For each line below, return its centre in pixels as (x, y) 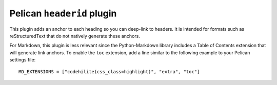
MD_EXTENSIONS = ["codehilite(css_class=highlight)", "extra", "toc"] (109, 71)
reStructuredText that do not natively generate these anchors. (75, 36)
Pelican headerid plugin (63, 13)
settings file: (23, 60)
